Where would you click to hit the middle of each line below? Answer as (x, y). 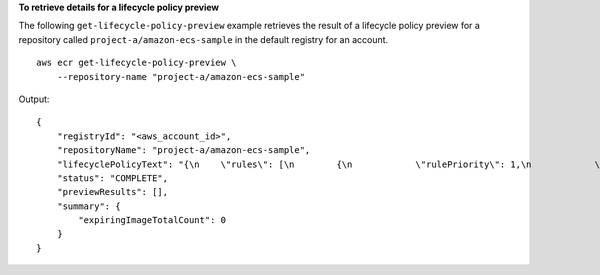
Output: (34, 99)
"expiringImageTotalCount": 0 (152, 220)
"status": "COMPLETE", (112, 178)
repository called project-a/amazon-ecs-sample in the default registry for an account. (203, 39)
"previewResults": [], (112, 192)
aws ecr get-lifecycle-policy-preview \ (136, 63)
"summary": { (88, 206)
